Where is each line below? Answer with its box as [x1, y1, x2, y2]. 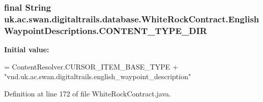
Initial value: [4, 44, 49, 55]
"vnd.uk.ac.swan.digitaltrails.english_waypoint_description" [4, 71, 191, 82]
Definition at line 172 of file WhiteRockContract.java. [4, 88, 171, 98]
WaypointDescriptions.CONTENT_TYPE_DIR [4, 24, 207, 37]
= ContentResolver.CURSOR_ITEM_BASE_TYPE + [4, 61, 178, 72]
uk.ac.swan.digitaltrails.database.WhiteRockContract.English [4, 12, 259, 25]
